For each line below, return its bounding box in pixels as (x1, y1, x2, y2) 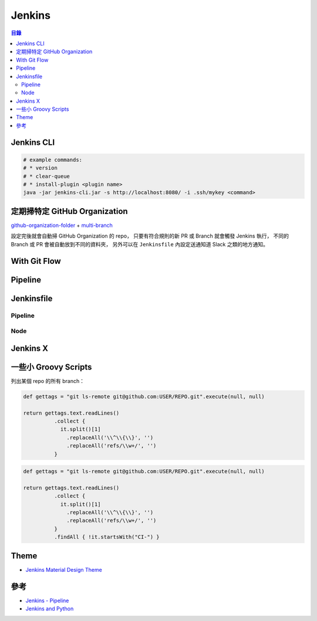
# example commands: (23, 156, 82, 163)
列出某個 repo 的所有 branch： (11, 377, 85, 384)
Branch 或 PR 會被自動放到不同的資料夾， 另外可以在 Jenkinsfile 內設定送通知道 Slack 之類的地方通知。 (11, 240, 268, 247)
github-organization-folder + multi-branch (11, 222, 113, 229)
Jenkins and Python (25, 605, 74, 612)
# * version (23, 165, 58, 171)
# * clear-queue (23, 173, 70, 179)
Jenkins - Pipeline (25, 597, 69, 604)
